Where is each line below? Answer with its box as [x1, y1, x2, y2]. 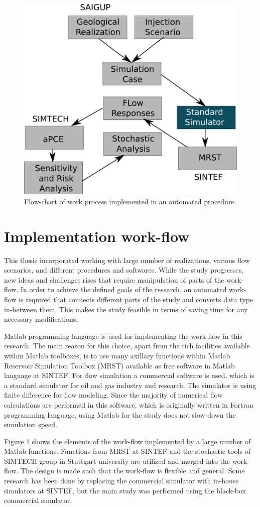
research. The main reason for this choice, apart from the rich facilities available [4, 340, 250, 351]
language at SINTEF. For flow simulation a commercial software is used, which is [4, 370, 254, 381]
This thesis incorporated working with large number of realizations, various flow [4, 255, 250, 265]
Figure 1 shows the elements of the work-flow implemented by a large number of [4, 436, 251, 446]
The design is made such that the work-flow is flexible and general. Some [21, 465, 245, 476]
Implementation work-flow [4, 225, 190, 246]
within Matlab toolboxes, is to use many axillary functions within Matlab [4, 350, 230, 360]
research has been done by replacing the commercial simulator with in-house [4, 475, 239, 486]
